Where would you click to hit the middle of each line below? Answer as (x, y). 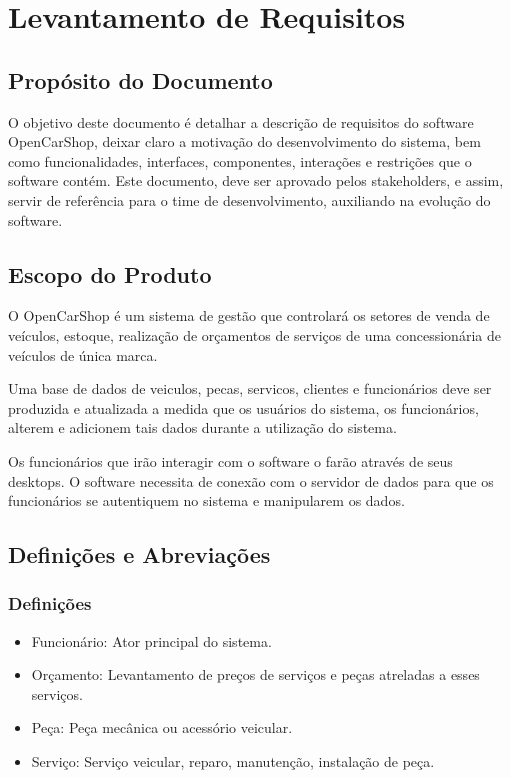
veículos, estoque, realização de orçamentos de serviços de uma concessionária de (254, 334)
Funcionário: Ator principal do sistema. (151, 640)
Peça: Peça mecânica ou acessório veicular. (162, 727)
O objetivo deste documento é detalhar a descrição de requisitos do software (241, 121)
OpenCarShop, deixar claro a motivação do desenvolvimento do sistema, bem (244, 141)
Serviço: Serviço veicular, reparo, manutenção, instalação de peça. (233, 761)
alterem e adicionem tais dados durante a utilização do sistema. (202, 427)
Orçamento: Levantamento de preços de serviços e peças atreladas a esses (255, 674)
